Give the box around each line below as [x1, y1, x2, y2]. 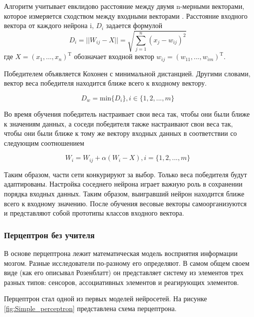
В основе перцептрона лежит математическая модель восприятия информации [4, 248, 238, 258]
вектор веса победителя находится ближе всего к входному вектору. [4, 78, 207, 88]
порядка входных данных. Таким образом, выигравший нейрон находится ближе [4, 188, 245, 198]
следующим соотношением [4, 137, 85, 148]
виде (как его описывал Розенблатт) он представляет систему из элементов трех [4, 267, 244, 278]
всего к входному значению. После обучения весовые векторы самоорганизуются [4, 198, 247, 208]
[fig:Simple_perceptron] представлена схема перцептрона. [4, 303, 177, 313]
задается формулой [106, 20, 163, 31]
